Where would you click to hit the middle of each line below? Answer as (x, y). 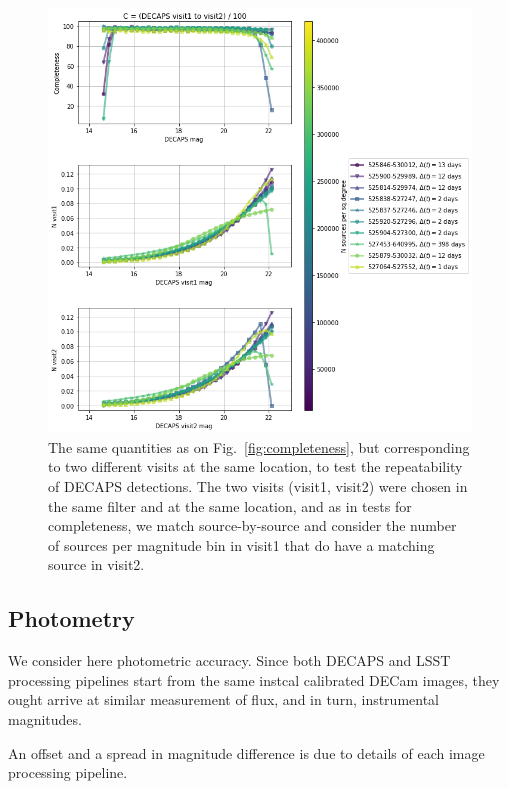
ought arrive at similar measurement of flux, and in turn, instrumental (224, 699)
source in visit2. (96, 564)
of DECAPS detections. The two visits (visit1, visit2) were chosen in (258, 485)
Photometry (71, 618)
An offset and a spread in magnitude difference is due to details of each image (246, 752)
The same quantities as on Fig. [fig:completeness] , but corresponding (259, 446)
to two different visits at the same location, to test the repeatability (255, 466)
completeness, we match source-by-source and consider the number (252, 525)
